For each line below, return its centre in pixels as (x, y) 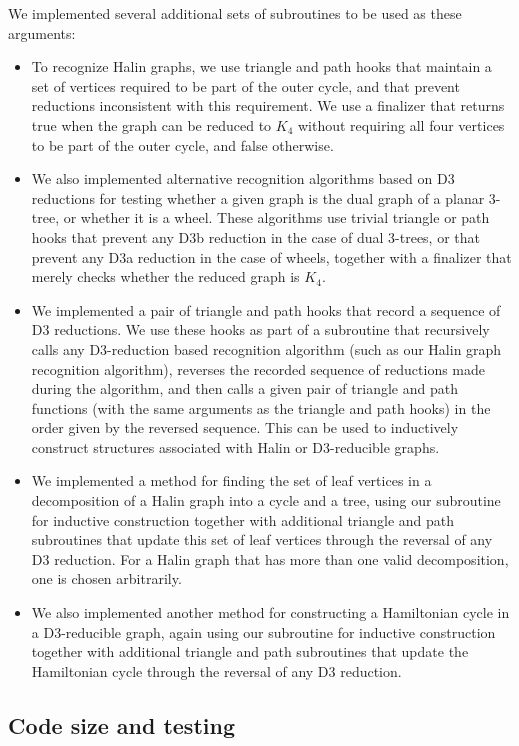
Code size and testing (121, 724)
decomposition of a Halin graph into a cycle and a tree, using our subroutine (266, 500)
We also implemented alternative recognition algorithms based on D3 (243, 178)
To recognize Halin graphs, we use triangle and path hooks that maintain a (261, 66)
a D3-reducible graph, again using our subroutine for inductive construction (263, 631)
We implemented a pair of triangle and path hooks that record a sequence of (266, 309)
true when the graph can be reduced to (151, 124)
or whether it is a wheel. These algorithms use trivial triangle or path (276, 217)
